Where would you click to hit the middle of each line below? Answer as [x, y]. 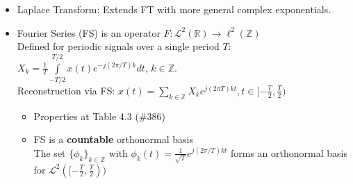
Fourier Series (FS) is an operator [89, 32]
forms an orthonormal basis [289, 152]
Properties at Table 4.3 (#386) [99, 116]
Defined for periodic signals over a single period [118, 46]
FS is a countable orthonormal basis [114, 139]
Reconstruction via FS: [66, 90]
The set [50, 152]
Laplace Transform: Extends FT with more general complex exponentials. [174, 9]
